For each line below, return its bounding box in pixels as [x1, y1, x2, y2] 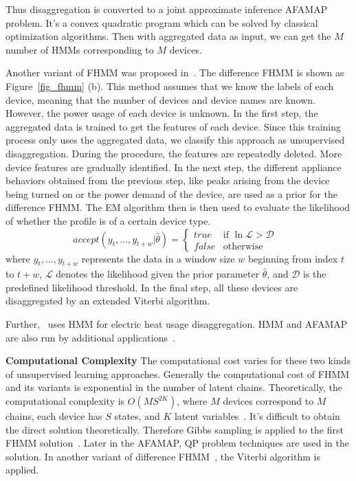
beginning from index [247, 251, 338, 265]
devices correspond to [223, 394, 314, 408]
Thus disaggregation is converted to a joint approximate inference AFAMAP [5, 2, 328, 16]
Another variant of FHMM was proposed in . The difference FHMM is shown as [5, 65, 344, 80]
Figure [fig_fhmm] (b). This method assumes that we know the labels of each [5, 78, 334, 93]
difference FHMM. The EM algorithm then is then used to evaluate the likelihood [5, 200, 351, 214]
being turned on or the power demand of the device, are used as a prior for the [5, 186, 338, 201]
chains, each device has [5, 409, 102, 423]
